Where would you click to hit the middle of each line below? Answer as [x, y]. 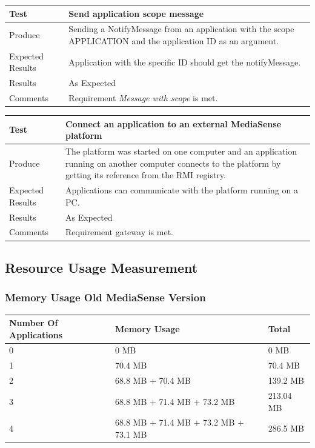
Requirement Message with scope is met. [143, 98]
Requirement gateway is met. [119, 232]
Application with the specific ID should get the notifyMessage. [185, 62]
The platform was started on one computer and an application [181, 151]
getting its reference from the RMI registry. [145, 175]
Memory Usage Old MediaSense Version [105, 297]
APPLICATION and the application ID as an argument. [174, 40]
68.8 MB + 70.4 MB [153, 380]
